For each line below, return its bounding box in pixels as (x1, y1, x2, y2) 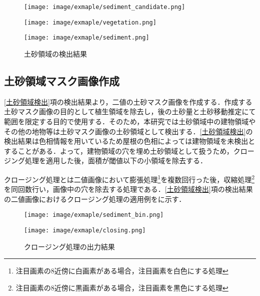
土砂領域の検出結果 (24, 48, 87, 59)
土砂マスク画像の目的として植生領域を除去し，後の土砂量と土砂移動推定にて (4, 106, 256, 117)
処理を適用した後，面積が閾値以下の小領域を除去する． (24, 155, 207, 166)
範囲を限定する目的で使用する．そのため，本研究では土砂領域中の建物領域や (4, 116, 256, 126)
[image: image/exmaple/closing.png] (24, 227, 146, 234)
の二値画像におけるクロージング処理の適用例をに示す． (4, 193, 186, 204)
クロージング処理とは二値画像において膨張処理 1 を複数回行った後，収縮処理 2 (4, 172, 254, 184)
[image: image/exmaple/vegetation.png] (24, 19, 156, 26)
